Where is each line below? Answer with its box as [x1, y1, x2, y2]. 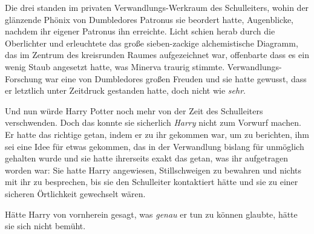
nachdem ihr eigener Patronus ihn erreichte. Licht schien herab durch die [5, 25, 275, 37]
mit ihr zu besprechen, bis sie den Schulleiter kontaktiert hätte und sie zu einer [5, 175, 298, 188]
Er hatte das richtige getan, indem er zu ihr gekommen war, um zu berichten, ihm [5, 128, 309, 140]
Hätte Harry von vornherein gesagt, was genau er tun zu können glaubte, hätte [5, 207, 298, 220]
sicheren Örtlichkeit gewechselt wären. [5, 187, 146, 200]
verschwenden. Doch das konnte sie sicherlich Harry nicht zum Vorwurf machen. [5, 116, 301, 129]
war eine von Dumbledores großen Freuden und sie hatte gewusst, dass [45, 72, 307, 85]
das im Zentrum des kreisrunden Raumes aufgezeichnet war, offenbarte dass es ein [5, 48, 309, 61]
